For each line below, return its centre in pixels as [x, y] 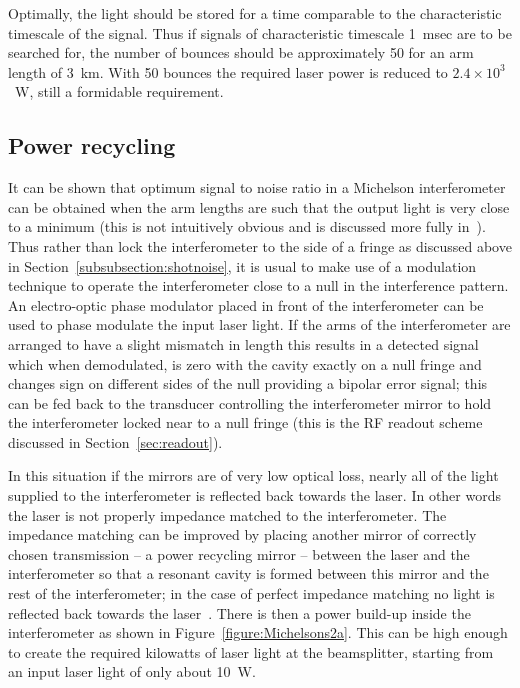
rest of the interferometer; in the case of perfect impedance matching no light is [251, 593]
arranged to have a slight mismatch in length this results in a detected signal [243, 343]
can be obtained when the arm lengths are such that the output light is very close [259, 206]
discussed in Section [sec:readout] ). [115, 441]
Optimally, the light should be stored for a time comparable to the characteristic [255, 13]
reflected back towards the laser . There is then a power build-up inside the [239, 612]
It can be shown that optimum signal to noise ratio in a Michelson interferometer [257, 187]
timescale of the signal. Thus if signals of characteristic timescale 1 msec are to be [260, 32]
